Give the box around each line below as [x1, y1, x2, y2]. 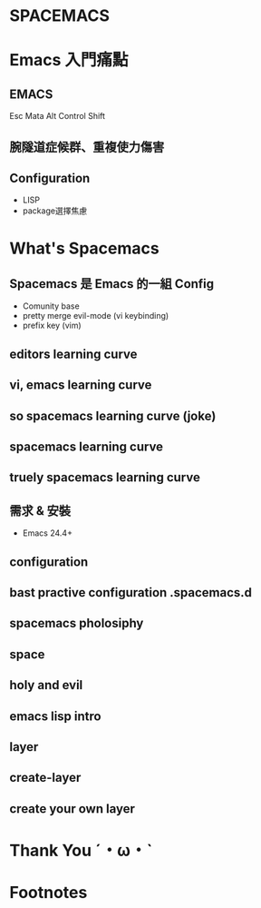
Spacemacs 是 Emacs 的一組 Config [9, 276, 215, 291]
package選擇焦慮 [22, 205, 88, 216]
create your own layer [9, 801, 136, 816]
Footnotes [9, 883, 88, 903]
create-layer [9, 770, 82, 785]
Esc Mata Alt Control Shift [9, 111, 106, 122]
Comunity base [22, 301, 80, 311]
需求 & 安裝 [9, 503, 72, 518]
